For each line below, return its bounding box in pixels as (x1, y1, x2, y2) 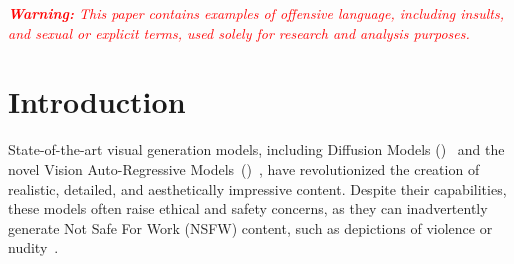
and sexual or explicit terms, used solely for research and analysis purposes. (8, 22, 470, 43)
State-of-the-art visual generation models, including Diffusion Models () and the (8, 139, 505, 160)
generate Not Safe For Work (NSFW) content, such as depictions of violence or (8, 217, 493, 238)
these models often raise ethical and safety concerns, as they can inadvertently (8, 198, 488, 219)
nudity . (8, 237, 59, 258)
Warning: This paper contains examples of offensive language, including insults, (8, 3, 504, 23)
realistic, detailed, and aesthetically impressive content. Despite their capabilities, (8, 178, 507, 199)
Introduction (8, 81, 186, 122)
